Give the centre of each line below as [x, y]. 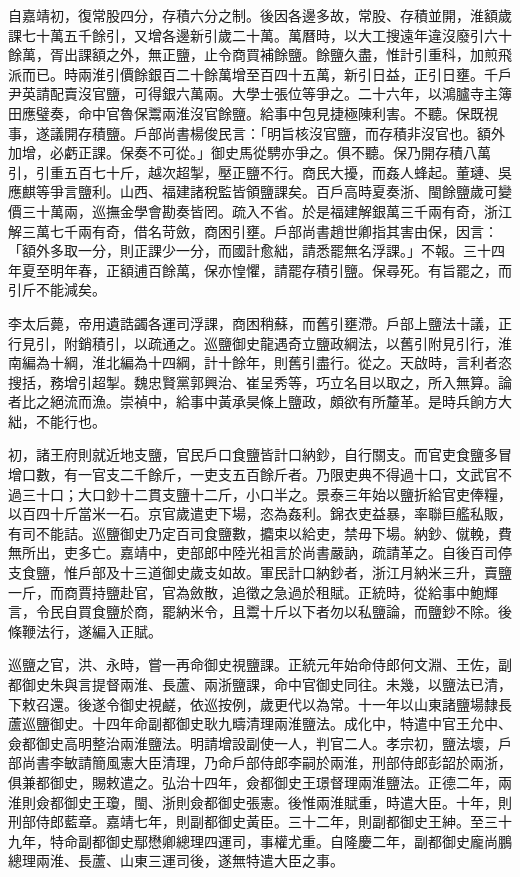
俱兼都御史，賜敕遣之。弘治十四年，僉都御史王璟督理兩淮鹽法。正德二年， [253, 781]
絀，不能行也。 [57, 420]
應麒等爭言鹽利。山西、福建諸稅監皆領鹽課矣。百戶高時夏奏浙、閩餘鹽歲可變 [260, 191]
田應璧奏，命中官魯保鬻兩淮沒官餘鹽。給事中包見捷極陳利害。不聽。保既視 [253, 112]
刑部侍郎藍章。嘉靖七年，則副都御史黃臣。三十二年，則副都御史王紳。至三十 [260, 821]
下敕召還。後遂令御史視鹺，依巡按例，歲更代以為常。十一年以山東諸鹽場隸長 [260, 703]
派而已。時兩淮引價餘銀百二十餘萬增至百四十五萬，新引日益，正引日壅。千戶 [260, 73]
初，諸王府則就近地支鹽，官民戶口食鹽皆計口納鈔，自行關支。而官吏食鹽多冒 [260, 454]
